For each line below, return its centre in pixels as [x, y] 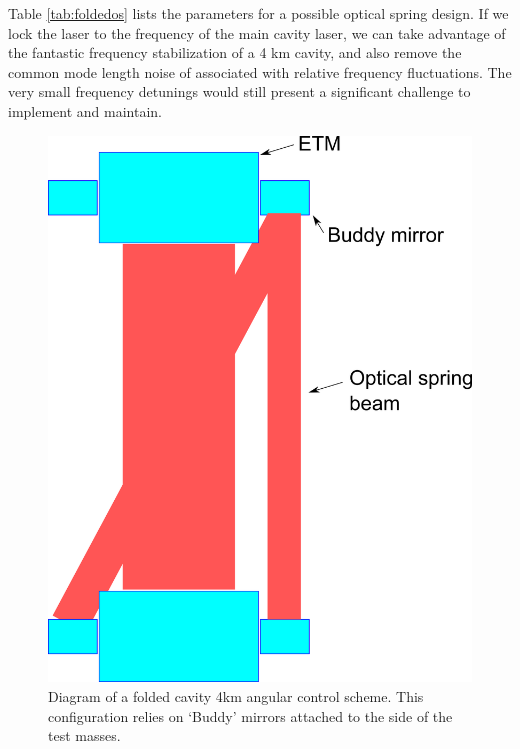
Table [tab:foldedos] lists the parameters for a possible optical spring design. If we [258, 13]
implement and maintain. [85, 110]
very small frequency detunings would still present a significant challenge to [239, 91]
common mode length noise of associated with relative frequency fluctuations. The [260, 71]
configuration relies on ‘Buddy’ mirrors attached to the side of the [250, 715]
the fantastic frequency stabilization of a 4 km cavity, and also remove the [235, 52]
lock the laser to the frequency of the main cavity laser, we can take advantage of [257, 32]
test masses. [84, 735]
